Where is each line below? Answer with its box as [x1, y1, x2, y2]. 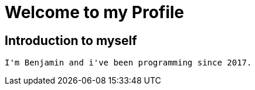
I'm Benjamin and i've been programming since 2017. [5, 58, 252, 68]
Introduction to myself [5, 33, 137, 48]
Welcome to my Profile [5, 2, 185, 22]
